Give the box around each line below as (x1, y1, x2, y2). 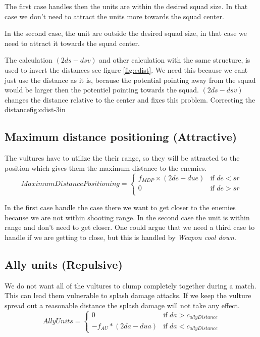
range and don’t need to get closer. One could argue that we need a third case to (5, 222, 255, 232)
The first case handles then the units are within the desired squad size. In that (5, 1, 248, 11)
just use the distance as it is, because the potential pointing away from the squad (5, 74, 256, 85)
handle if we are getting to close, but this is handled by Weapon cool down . (5, 231, 236, 242)
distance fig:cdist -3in (5, 104, 66, 115)
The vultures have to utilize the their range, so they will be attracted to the (5, 153, 240, 163)
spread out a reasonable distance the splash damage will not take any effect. (5, 300, 240, 310)
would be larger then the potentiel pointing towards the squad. (5, 84, 199, 95)
